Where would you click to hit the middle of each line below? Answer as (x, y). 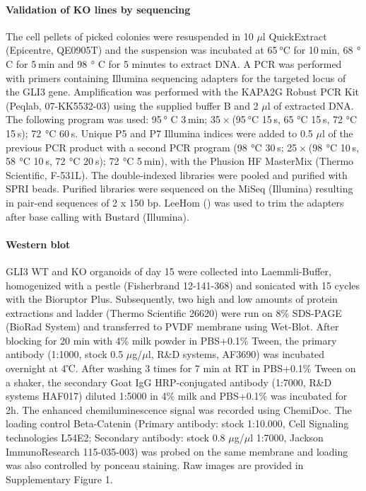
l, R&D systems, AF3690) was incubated (236, 354)
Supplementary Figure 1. (59, 479)
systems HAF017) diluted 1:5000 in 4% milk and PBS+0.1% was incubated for (177, 396)
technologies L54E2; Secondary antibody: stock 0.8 (116, 438)
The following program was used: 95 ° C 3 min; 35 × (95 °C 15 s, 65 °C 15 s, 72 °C (182, 119)
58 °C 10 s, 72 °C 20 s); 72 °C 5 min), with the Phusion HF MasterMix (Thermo (180, 161)
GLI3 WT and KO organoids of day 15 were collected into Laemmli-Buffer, (169, 271)
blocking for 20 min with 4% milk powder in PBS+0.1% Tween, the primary (171, 340)
